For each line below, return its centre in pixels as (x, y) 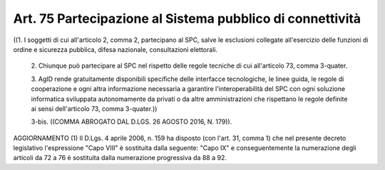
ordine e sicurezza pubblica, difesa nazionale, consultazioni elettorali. (115, 49)
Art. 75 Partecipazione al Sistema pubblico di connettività (187, 18)
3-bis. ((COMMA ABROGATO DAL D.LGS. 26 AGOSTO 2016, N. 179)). (132, 122)
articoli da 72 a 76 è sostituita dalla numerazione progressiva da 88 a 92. (120, 158)
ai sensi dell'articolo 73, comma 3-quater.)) (94, 108)
